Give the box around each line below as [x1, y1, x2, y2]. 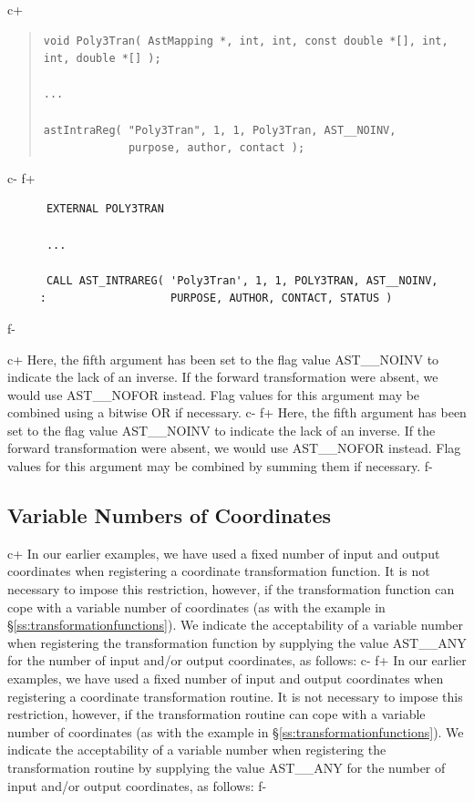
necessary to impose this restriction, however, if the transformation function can [7, 580, 455, 599]
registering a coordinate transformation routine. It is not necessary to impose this [7, 686, 463, 705]
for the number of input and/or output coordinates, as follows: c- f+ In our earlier [7, 651, 467, 670]
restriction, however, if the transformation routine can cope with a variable [7, 704, 426, 724]
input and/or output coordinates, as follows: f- [7, 776, 267, 795]
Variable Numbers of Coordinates [7, 501, 332, 530]
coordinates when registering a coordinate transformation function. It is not [7, 561, 430, 581]
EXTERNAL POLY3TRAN [46, 202, 164, 216]
